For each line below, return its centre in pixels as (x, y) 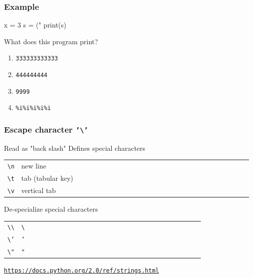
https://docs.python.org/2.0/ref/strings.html (81, 271)
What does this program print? (51, 41)
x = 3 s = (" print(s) (35, 25)
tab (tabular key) (47, 178)
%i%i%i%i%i (33, 108)
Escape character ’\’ (46, 129)
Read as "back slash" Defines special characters (75, 148)
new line (34, 166)
